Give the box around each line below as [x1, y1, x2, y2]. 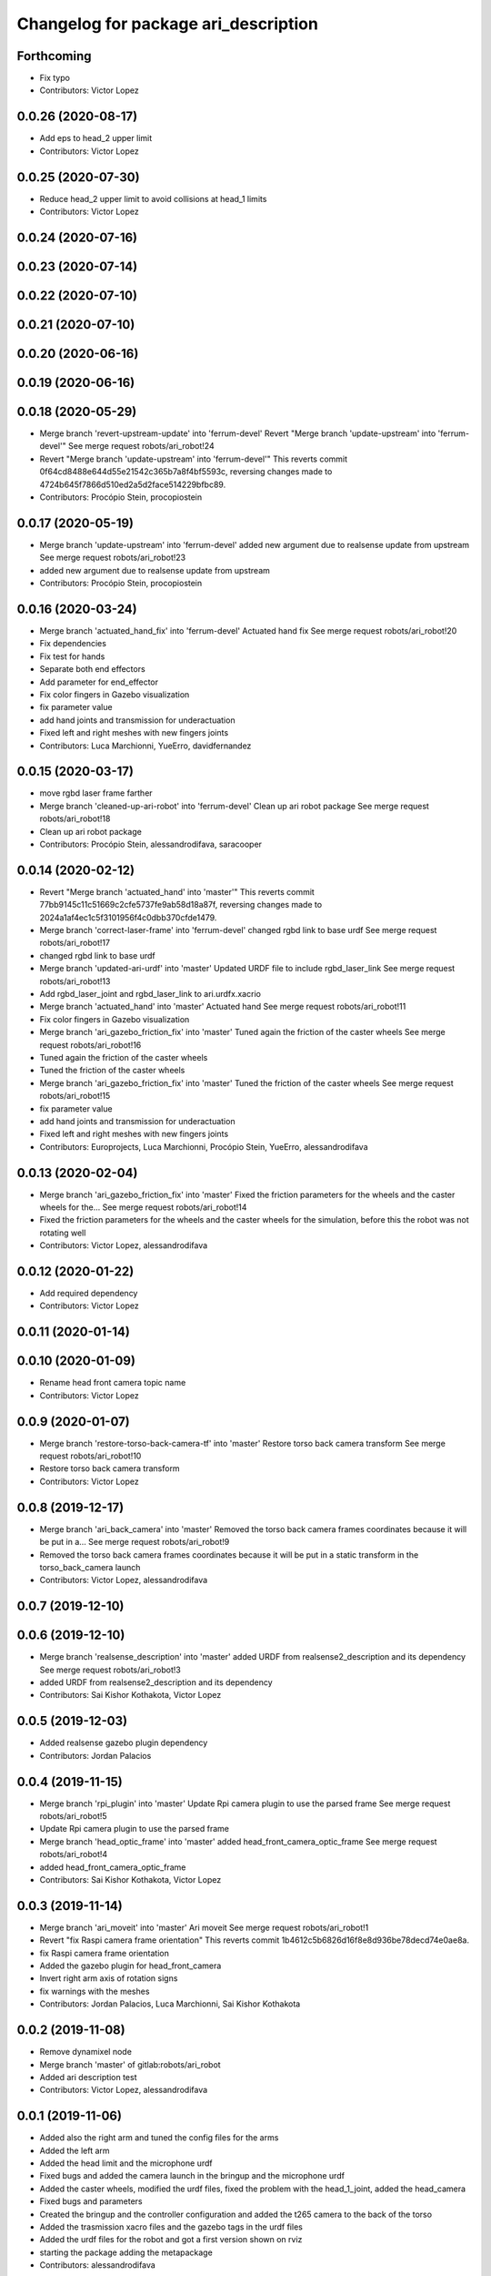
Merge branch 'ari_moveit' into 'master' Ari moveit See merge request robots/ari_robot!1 [39, 1922, 369, 1933]
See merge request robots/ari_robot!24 [68, 441, 215, 452]
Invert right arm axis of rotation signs [39, 1973, 178, 1984]
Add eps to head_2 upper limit [39, 133, 153, 144]
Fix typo [39, 73, 70, 84]
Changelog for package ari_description [16, 14, 318, 34]
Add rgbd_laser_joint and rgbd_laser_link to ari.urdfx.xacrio [39, 989, 261, 999]
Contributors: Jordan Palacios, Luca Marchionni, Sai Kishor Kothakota [39, 1998, 301, 2009]
